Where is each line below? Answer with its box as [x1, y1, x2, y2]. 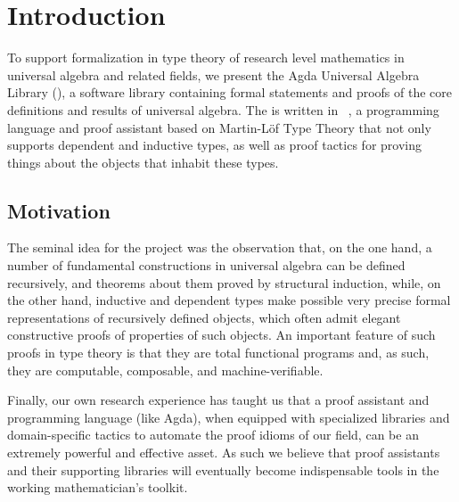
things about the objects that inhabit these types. [7, 152, 279, 171]
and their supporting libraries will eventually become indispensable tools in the [7, 460, 439, 479]
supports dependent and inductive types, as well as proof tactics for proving [7, 136, 422, 154]
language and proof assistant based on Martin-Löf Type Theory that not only [7, 118, 431, 136]
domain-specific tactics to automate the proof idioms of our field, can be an [7, 425, 419, 444]
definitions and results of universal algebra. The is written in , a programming [7, 100, 439, 119]
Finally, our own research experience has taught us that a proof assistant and [7, 391, 430, 409]
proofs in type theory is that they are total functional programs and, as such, [7, 343, 430, 362]
